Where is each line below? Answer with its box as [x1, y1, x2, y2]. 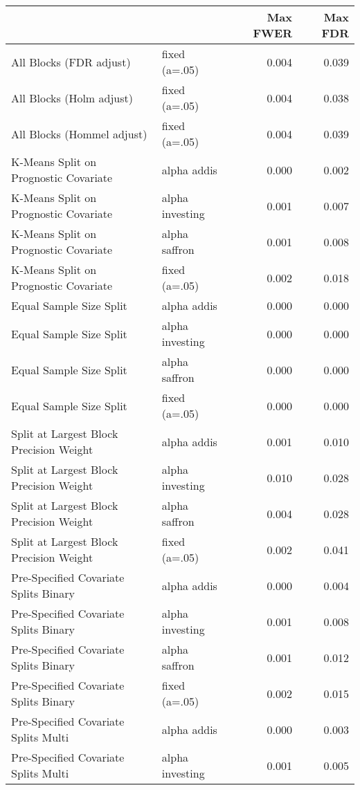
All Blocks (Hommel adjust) [11, 125, 147, 142]
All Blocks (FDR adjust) [11, 53, 131, 70]
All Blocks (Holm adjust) [11, 89, 133, 106]
